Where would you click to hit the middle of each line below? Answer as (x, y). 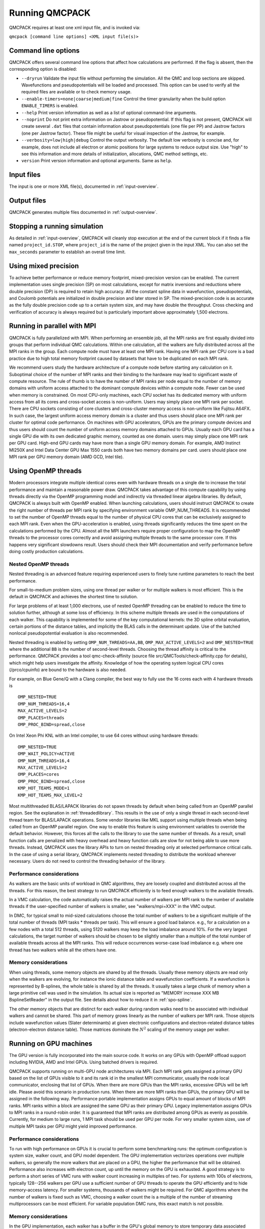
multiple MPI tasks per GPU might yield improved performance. (73, 1126)
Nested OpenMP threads (39, 564)
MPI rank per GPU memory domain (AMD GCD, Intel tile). (66, 457)
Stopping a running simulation (56, 226)
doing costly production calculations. (47, 552)
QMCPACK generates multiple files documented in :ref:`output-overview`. (83, 212)
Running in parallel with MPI (53, 326)
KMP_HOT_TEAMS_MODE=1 (44, 788)
